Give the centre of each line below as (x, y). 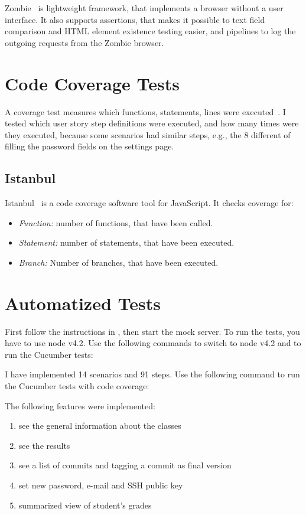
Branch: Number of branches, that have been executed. (118, 262)
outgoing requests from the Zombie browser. (84, 42)
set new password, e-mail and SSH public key (101, 485)
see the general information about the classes (100, 426)
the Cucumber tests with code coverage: (77, 385)
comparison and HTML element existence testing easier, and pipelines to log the (150, 31)
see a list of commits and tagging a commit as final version (125, 465)
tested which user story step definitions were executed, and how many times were (152, 123)
